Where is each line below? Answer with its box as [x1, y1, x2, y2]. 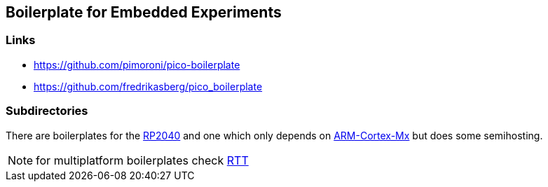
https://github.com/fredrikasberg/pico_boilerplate [34, 80, 263, 92]
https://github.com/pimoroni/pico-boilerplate [34, 58, 240, 71]
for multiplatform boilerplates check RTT [36, 153, 249, 167]
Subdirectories [6, 104, 88, 118]
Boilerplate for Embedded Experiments [6, 4, 282, 21]
